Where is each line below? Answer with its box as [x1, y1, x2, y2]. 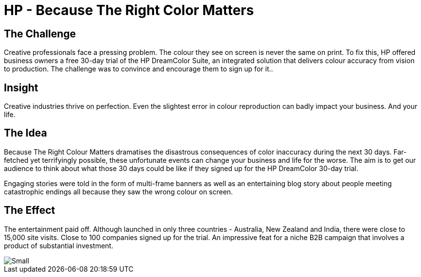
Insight [4, 81, 38, 94]
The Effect [4, 204, 55, 217]
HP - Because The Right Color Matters [4, 2, 254, 18]
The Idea [4, 127, 47, 139]
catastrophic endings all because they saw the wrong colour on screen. [4, 187, 233, 196]
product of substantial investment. [4, 241, 113, 250]
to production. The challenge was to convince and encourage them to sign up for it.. [4, 65, 273, 73]
